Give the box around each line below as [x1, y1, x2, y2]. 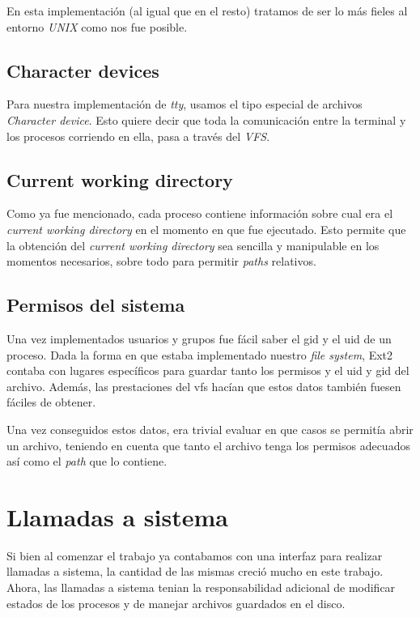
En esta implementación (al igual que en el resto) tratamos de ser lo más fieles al [6, 2, 408, 19]
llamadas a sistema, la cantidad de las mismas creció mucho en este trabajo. [6, 563, 384, 580]
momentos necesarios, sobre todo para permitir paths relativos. [6, 253, 316, 270]
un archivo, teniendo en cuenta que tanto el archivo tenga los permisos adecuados [6, 436, 410, 453]
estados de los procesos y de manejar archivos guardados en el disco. [6, 594, 346, 611]
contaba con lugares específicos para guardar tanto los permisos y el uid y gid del [6, 362, 409, 379]
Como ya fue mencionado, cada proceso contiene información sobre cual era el [6, 205, 393, 222]
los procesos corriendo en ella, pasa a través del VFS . [6, 127, 270, 144]
